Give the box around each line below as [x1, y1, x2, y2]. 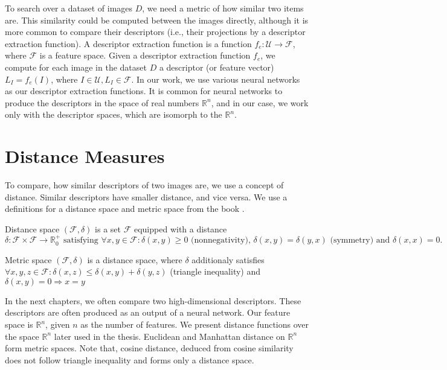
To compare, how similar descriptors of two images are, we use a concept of [5, 179, 284, 191]
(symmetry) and [330, 236, 390, 245]
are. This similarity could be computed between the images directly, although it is [5, 13, 309, 26]
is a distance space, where [87, 253, 182, 266]
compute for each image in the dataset [5, 60, 147, 73]
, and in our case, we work [211, 96, 309, 109]
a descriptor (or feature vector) [159, 60, 274, 73]
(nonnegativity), [191, 236, 251, 245]
